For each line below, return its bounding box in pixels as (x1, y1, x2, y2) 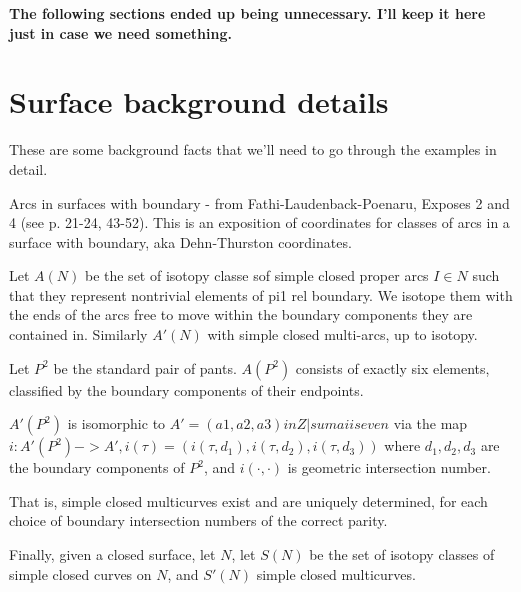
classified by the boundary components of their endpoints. (9, 379, 364, 400)
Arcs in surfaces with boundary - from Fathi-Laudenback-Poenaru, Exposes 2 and (9, 192, 510, 213)
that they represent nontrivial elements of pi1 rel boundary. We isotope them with (9, 284, 513, 305)
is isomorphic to (67, 413, 166, 434)
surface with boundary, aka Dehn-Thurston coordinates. (9, 231, 352, 252)
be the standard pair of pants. (53, 357, 237, 378)
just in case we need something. (9, 22, 232, 43)
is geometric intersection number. (287, 457, 491, 478)
